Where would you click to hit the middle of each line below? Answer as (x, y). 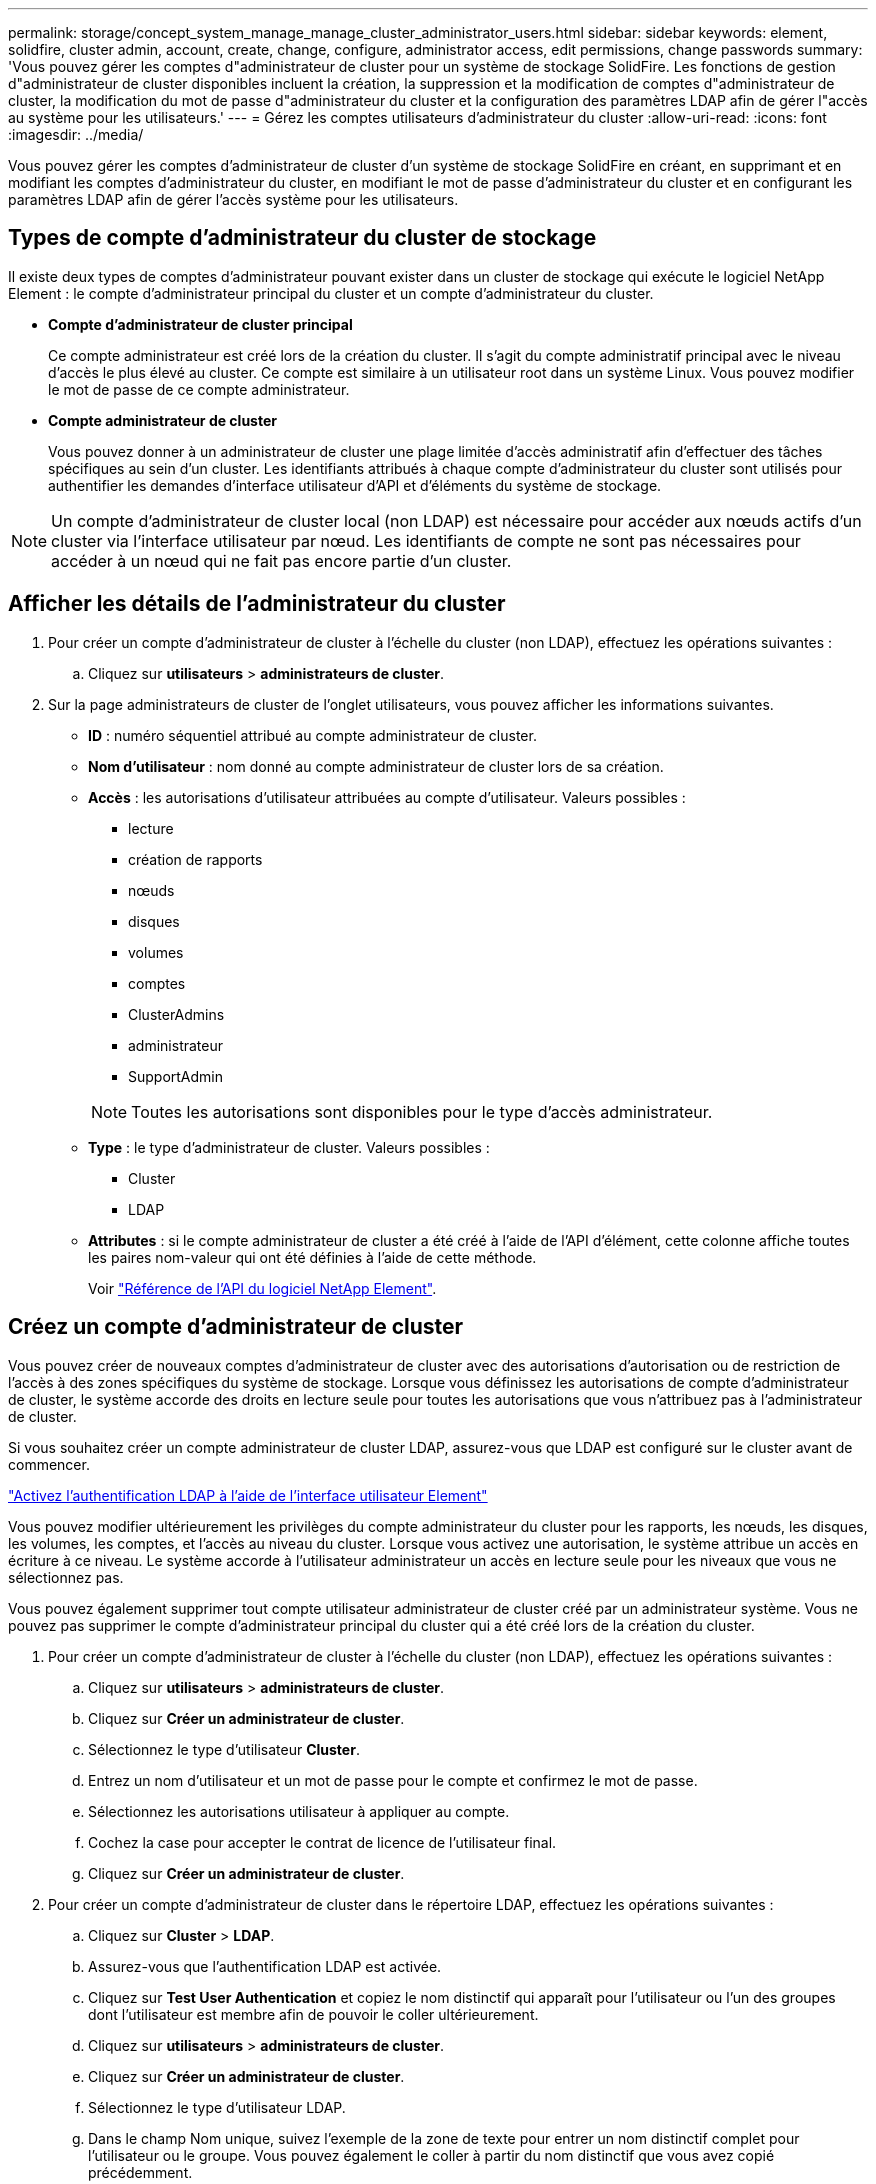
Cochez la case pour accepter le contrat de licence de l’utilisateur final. (322, 1842)
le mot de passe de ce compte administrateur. (199, 389)
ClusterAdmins (176, 1014)
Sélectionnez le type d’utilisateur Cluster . (224, 1749)
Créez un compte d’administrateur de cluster (236, 1327)
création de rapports (195, 859)
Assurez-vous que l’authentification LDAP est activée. (265, 1966)
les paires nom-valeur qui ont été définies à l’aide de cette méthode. (312, 1257)
